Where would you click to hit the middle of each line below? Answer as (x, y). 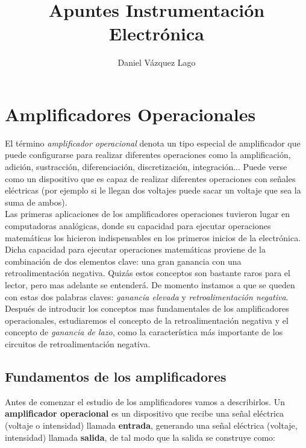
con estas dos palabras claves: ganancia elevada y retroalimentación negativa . (147, 296)
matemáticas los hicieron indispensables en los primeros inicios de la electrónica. (153, 237)
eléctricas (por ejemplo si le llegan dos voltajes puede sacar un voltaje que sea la (153, 190)
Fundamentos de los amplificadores (116, 376)
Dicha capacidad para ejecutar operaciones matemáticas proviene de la (135, 249)
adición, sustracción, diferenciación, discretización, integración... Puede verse (146, 167)
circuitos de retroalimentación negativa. (78, 343)
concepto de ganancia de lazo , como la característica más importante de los (144, 332)
